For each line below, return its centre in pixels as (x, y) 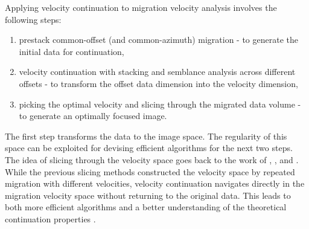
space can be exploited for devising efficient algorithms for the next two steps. (149, 148)
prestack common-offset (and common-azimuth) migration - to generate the (159, 40)
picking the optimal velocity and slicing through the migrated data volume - (160, 104)
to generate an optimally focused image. (93, 116)
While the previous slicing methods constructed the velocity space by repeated (150, 171)
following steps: (33, 19)
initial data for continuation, (72, 51)
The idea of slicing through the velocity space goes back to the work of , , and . (152, 159)
